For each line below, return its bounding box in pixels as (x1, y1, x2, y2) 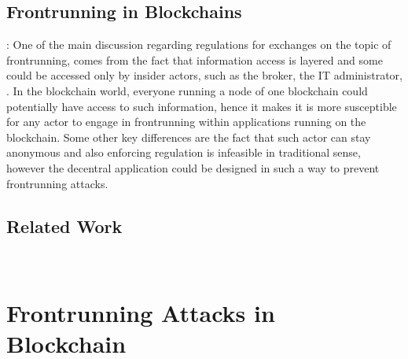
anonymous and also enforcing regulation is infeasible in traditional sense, (6, 144, 361, 161)
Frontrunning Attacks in (6, 297, 275, 329)
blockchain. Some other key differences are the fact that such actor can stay (6, 128, 371, 145)
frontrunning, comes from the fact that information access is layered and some (6, 51, 383, 68)
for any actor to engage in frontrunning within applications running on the (6, 113, 366, 130)
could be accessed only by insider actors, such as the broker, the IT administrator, (6, 67, 402, 83)
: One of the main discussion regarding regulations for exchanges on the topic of (6, 36, 391, 53)
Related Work (6, 213, 123, 238)
